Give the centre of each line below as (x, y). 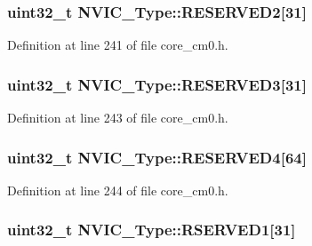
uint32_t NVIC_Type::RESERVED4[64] (157, 157)
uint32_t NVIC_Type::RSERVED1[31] (152, 230)
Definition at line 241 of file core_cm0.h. (118, 45)
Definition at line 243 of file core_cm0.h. (118, 118)
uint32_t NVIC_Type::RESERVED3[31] (157, 84)
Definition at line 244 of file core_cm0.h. (118, 190)
